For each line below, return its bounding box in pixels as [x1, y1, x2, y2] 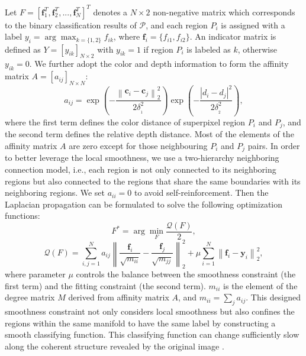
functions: [5, 209, 40, 222]
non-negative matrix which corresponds [153, 5, 295, 18]
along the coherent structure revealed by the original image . [5, 340, 224, 352]
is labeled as [186, 43, 231, 55]
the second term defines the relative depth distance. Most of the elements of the [5, 128, 294, 140]
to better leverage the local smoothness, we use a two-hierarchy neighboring [5, 151, 279, 164]
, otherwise [237, 43, 277, 55]
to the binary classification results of [5, 18, 137, 31]
